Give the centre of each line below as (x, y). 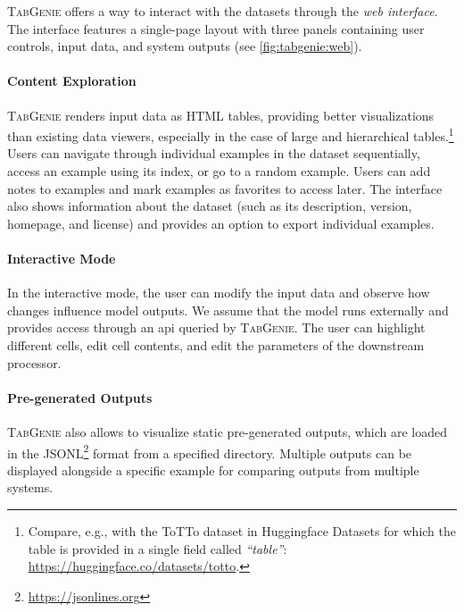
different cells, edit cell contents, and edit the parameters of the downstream (216, 344)
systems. (30, 487)
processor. (34, 362)
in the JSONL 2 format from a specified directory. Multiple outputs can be (210, 451)
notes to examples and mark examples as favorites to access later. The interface (225, 188)
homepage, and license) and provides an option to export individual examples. (221, 223)
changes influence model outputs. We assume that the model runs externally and (228, 310)
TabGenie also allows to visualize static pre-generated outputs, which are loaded (227, 431)
